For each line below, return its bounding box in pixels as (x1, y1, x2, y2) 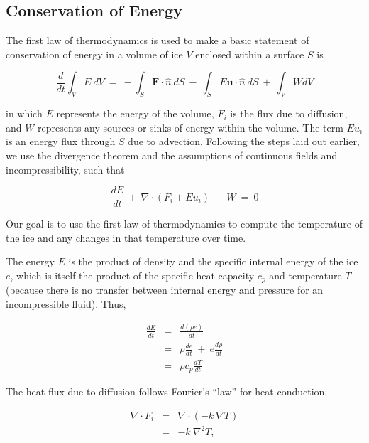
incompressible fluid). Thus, (6, 297, 126, 311)
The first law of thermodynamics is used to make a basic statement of (6, 33, 309, 48)
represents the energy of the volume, (56, 106, 214, 121)
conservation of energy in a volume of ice (6, 46, 183, 61)
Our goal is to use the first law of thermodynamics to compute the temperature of (6, 216, 363, 231)
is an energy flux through (6, 134, 116, 149)
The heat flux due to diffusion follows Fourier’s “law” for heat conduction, (6, 383, 328, 398)
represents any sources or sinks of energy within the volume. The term (38, 119, 343, 134)
